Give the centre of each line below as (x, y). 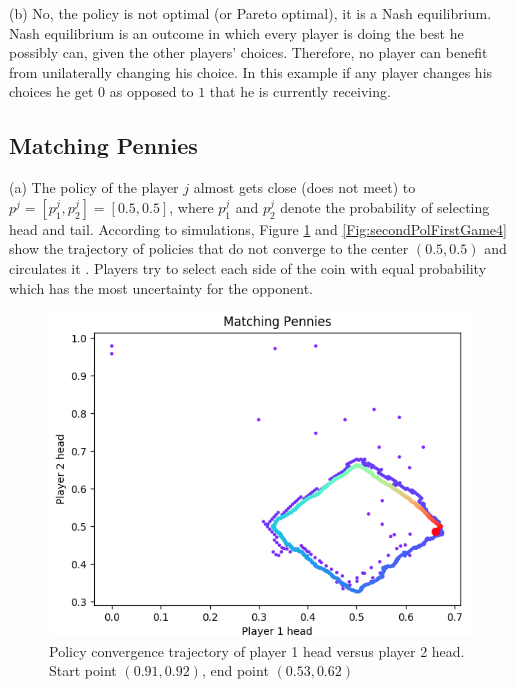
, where (191, 206)
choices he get (51, 91)
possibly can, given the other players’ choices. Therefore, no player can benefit (248, 52)
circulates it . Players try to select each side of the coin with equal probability (248, 267)
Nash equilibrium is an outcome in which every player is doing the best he (236, 32)
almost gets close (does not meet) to (304, 187)
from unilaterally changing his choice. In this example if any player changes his (251, 71)
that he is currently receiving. (300, 91)
